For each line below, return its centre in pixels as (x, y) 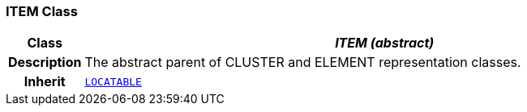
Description (45, 62)
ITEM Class (42, 11)
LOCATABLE (113, 81)
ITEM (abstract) (385, 43)
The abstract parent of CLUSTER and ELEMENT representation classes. (303, 62)
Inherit (45, 82)
